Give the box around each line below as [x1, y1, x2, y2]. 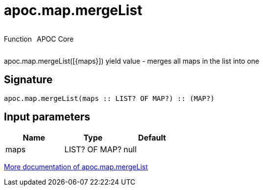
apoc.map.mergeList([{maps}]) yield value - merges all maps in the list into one [4, 56, 260, 65]
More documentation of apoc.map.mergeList [4, 163, 148, 171]
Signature [4, 73, 53, 86]
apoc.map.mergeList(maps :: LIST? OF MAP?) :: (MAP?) [4, 94, 215, 102]
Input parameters [4, 111, 91, 123]
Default [138, 133, 166, 143]
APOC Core [36, 34, 74, 43]
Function [4, 34, 32, 43]
